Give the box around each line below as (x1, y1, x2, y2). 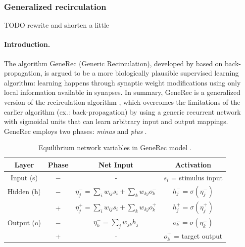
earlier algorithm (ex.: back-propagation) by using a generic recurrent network (4, 106, 241, 117)
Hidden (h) (7, 186, 41, 197)
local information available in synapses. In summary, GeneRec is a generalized (4, 87, 241, 97)
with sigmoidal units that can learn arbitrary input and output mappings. (4, 116, 228, 126)
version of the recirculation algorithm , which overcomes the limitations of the (4, 96, 241, 107)
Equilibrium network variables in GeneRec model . (38, 142, 192, 153)
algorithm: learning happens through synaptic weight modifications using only (4, 77, 241, 87)
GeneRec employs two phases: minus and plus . (4, 125, 147, 136)
